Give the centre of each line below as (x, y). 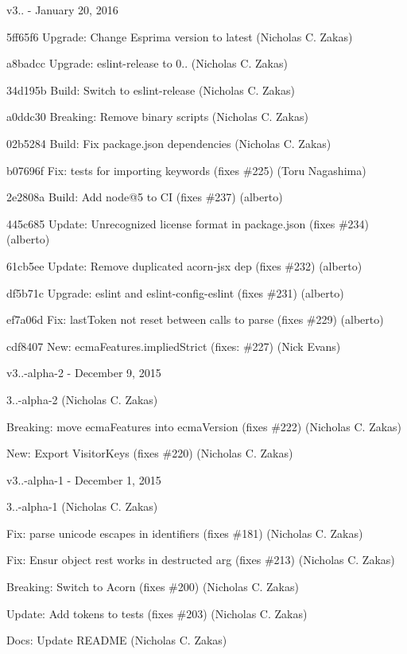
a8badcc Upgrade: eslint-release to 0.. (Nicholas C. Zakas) (147, 63)
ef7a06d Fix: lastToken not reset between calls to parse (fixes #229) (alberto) (195, 319)
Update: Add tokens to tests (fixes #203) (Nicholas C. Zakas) (157, 613)
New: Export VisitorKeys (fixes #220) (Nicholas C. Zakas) (150, 453)
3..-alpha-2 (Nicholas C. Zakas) (82, 399)
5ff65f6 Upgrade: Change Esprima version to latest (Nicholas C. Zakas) (180, 36)
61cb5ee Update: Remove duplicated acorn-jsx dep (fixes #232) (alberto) (184, 265)
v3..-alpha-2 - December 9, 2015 (84, 373)
